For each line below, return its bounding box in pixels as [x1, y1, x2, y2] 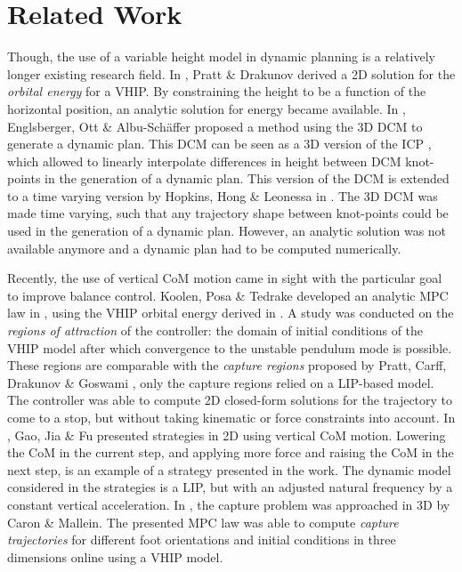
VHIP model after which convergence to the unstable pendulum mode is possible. [7, 338, 452, 357]
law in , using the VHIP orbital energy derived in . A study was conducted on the [7, 303, 454, 322]
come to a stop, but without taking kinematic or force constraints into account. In [7, 408, 456, 426]
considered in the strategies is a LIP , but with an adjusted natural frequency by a [7, 478, 453, 496]
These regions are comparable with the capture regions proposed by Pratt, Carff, [7, 356, 447, 375]
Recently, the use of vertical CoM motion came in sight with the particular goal [7, 269, 442, 287]
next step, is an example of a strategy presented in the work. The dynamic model [7, 460, 451, 479]
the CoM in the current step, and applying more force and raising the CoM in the [7, 443, 454, 462]
